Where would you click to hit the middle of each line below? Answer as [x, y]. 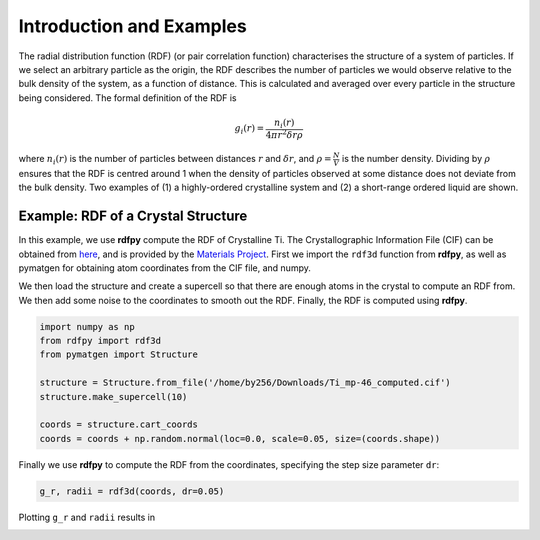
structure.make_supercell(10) [113, 396]
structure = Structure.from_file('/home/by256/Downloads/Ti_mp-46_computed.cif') [245, 383]
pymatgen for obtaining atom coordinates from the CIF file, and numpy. [165, 267]
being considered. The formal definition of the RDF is [127, 97]
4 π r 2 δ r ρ [284, 133]
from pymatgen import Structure [119, 354]
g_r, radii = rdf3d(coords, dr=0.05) [132, 491]
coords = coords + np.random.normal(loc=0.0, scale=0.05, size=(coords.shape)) [240, 438]
